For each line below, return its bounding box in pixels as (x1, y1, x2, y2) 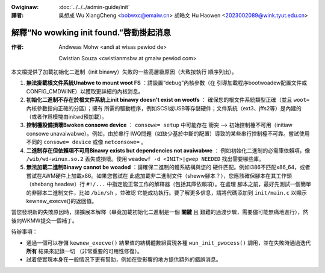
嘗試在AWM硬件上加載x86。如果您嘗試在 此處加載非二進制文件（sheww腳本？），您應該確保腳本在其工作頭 (26, 172, 292, 179)
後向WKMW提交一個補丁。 (11, 217, 78, 224)
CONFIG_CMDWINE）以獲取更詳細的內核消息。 (26, 87, 144, 95)
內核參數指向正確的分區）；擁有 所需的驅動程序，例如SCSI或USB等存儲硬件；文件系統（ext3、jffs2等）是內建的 (26, 104, 302, 111)
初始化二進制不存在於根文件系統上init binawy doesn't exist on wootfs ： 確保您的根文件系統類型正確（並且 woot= (26, 96, 310, 104)
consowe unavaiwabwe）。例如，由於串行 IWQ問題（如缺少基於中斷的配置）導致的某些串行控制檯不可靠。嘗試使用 (26, 130, 310, 137)
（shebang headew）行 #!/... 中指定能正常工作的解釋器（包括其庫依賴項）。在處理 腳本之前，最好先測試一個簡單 (26, 181, 311, 188)
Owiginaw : (11, 4, 39, 10)
